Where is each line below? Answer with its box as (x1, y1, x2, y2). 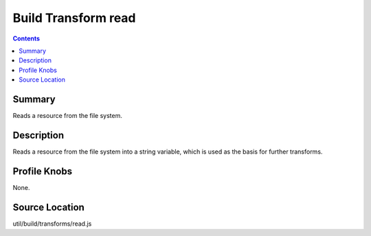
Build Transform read (12, 10, 136, 25)
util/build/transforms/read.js (12, 220, 92, 228)
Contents (12, 34, 41, 43)
